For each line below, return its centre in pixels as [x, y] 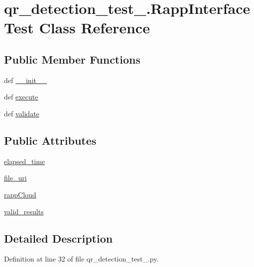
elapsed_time [25, 161]
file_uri [15, 178]
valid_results [24, 211]
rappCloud [20, 194]
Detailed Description [59, 238]
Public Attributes [50, 140]
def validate [22, 113]
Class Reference [94, 28]
